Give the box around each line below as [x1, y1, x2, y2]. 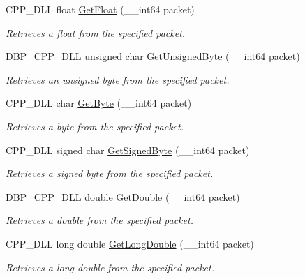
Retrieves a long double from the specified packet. [6, 259, 214, 274]
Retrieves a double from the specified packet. [6, 213, 193, 227]
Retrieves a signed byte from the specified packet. [6, 166, 214, 181]
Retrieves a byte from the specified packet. [6, 119, 184, 133]
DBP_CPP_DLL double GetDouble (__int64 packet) [6, 189, 240, 204]
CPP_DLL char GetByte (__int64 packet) [6, 96, 192, 110]
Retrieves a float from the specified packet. [6, 25, 186, 40]
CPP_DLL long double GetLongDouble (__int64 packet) [6, 236, 254, 250]
